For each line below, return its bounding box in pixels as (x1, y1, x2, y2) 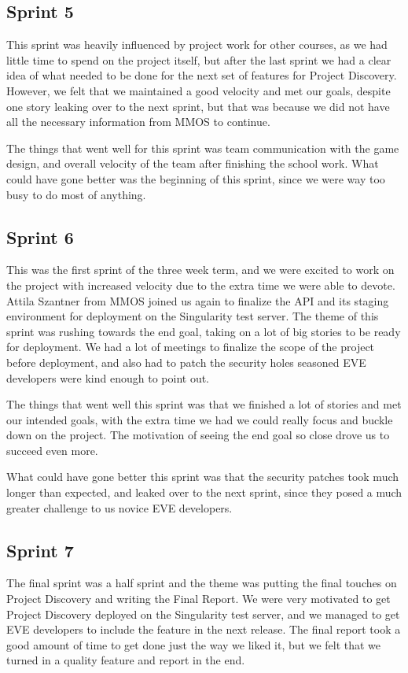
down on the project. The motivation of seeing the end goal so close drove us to (6, 427, 390, 443)
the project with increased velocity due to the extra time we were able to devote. (6, 276, 395, 293)
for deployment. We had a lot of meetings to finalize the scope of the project (6, 338, 375, 355)
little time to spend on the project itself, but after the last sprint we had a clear (6, 51, 391, 68)
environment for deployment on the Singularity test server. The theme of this (6, 308, 379, 324)
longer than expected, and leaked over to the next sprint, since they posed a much (6, 484, 402, 501)
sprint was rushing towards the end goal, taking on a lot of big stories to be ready (6, 323, 401, 339)
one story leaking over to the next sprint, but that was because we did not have (6, 98, 390, 114)
